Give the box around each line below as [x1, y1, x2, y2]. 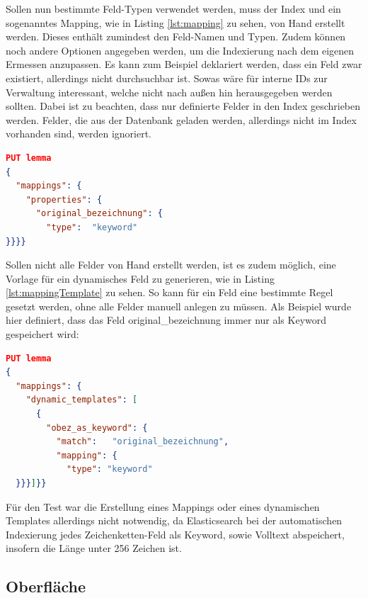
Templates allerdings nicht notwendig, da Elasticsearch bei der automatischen [6, 513, 343, 528]
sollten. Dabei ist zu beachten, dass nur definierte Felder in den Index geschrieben [6, 98, 361, 113]
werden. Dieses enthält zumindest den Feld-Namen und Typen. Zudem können [6, 29, 346, 44]
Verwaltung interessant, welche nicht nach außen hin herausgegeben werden [6, 84, 333, 99]
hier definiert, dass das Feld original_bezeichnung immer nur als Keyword [6, 312, 327, 327]
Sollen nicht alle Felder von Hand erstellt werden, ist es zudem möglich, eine [6, 257, 336, 272]
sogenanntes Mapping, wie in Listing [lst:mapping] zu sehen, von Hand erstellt [6, 15, 345, 30]
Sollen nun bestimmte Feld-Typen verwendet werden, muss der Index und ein [6, 1, 341, 16]
